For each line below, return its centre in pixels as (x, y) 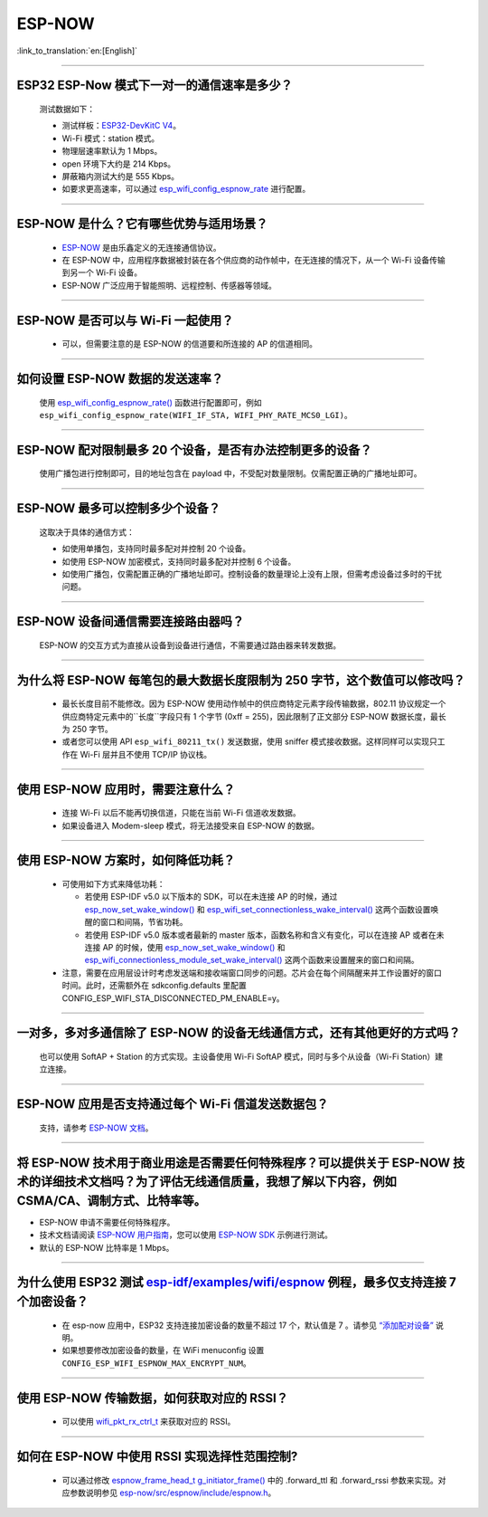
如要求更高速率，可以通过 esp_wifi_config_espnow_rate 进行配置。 (186, 189)
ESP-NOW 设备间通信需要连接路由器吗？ (130, 621)
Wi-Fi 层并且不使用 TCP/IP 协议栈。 (146, 754)
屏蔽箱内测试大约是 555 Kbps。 (121, 176)
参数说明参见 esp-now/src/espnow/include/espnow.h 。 (173, 1493)
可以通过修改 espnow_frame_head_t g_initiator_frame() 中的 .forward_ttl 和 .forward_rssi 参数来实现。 (250, 1480)
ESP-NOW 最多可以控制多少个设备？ (118, 508)
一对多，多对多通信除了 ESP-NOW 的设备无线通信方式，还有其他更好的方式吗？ (239, 1033)
